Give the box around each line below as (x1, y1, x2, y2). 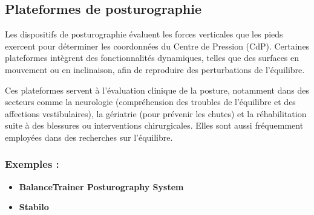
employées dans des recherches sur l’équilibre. (5, 130, 173, 143)
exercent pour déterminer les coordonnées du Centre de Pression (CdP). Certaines (5, 39, 310, 52)
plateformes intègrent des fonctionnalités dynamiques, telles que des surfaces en (5, 51, 299, 64)
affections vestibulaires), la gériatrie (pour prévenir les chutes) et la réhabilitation (5, 107, 307, 120)
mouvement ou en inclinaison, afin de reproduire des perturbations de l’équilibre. (5, 63, 305, 75)
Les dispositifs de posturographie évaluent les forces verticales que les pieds (5, 28, 283, 40)
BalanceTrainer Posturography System (19, 180, 184, 193)
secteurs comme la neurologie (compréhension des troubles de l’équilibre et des (5, 95, 296, 108)
